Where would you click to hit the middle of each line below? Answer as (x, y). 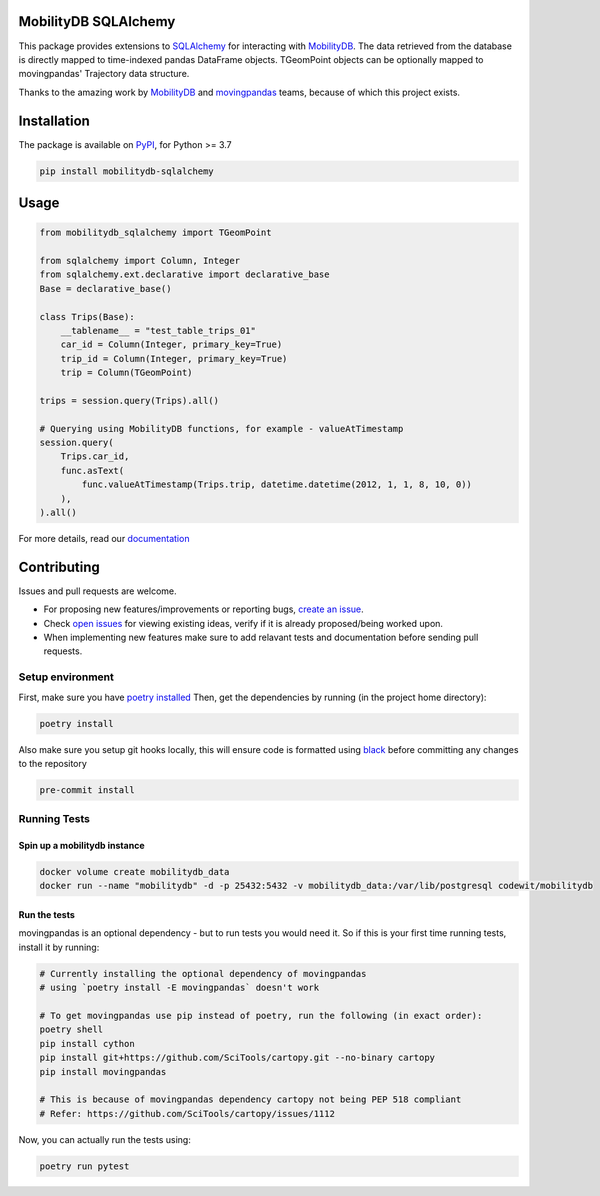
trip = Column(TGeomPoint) (127, 373)
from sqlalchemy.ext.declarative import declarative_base (184, 274)
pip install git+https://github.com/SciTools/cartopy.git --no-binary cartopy (237, 1058)
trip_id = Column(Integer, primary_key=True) (174, 358)
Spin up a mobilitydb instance (81, 846)
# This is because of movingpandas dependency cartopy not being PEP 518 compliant (250, 1099)
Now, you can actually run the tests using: (105, 1139)
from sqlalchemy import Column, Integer (139, 260)
